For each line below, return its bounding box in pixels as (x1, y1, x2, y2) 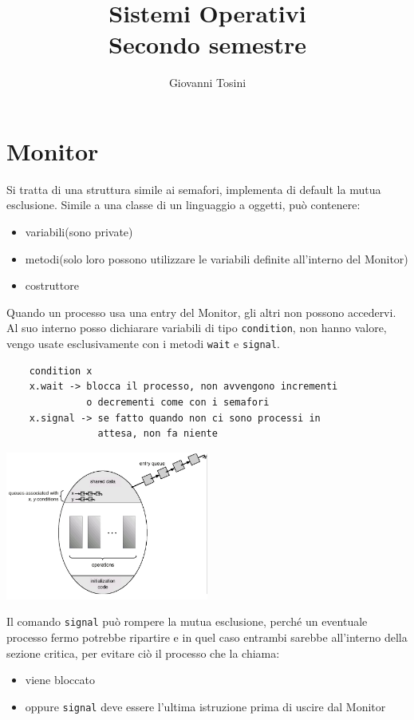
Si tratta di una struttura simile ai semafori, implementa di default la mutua (6, 180, 381, 197)
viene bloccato (25, 671, 95, 688)
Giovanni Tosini (168, 74, 246, 91)
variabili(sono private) (25, 224, 133, 240)
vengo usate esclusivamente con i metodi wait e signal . (6, 335, 280, 352)
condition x (29, 365, 93, 377)
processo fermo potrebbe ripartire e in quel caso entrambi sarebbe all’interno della (6, 629, 408, 646)
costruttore (25, 277, 79, 294)
